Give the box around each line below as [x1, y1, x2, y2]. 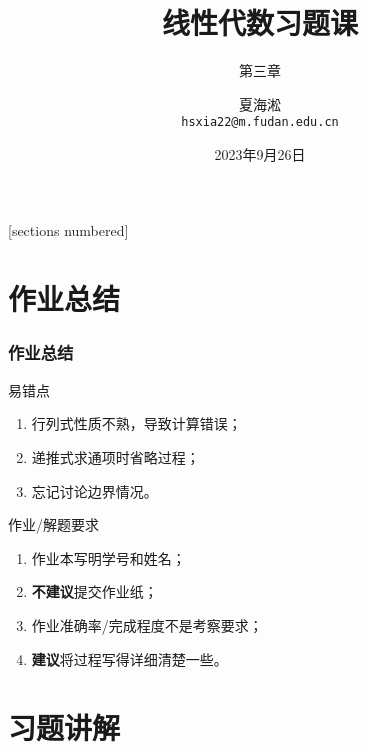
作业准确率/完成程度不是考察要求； [31, 614, 263, 635]
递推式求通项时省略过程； [31, 446, 200, 467]
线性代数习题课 [161, 2, 358, 43]
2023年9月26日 [214, 143, 306, 164]
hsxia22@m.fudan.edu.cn [181, 115, 339, 130]
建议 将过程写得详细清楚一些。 [31, 648, 228, 669]
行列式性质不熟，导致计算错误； [31, 413, 242, 434]
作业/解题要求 [8, 514, 99, 535]
